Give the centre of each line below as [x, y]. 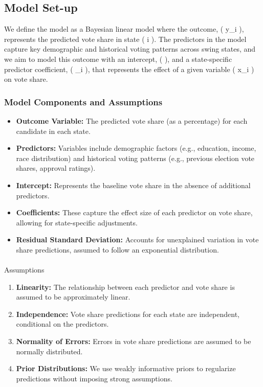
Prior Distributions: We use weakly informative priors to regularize [126, 368]
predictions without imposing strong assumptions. [94, 378]
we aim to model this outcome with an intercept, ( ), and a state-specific [118, 59]
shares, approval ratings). [56, 168]
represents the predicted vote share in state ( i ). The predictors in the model [125, 39]
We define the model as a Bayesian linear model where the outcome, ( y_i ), [124, 29]
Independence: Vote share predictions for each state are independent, [128, 314]
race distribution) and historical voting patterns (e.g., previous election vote [135, 158]
